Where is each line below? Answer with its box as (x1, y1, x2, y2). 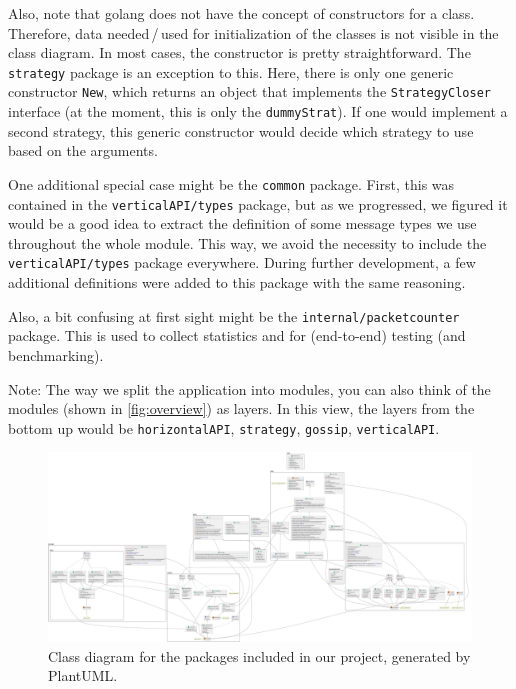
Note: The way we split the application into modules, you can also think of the (8, 378, 491, 399)
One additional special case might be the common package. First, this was (8, 173, 455, 194)
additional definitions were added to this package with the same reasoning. (8, 272, 466, 293)
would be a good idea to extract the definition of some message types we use (8, 213, 477, 234)
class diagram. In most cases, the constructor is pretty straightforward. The (8, 42, 471, 63)
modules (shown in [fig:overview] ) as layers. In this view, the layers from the (8, 398, 475, 419)
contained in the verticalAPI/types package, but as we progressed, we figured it (8, 193, 508, 214)
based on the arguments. (8, 140, 158, 161)
